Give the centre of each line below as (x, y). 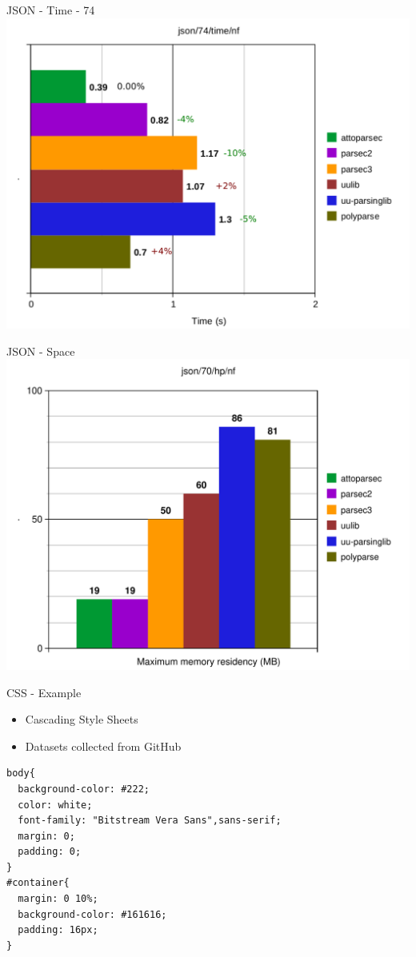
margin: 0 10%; (58, 899)
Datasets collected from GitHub (103, 746)
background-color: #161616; (92, 914)
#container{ (38, 883)
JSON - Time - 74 (51, 10)
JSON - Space (41, 351)
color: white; (55, 805)
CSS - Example (44, 692)
